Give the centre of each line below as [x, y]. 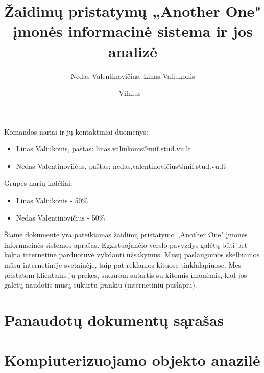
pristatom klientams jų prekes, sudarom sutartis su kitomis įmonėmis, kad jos [126, 275]
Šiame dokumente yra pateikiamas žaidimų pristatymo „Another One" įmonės [126, 235]
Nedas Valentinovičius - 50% [61, 217]
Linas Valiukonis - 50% [52, 200]
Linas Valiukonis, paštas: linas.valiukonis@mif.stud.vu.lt [103, 149]
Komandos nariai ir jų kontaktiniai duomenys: [76, 131]
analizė [133, 51]
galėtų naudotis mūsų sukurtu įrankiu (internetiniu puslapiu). [101, 285]
